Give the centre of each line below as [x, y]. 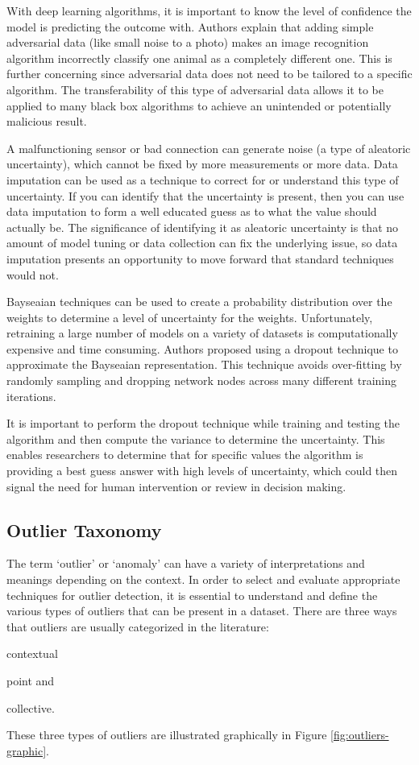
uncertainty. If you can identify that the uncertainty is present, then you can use [205, 195]
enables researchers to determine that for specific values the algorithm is [185, 455]
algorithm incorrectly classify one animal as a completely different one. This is [199, 58]
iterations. [31, 396]
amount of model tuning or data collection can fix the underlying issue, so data [202, 243]
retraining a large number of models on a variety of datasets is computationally [202, 333]
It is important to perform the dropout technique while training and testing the [203, 423]
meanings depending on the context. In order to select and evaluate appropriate [203, 579]
